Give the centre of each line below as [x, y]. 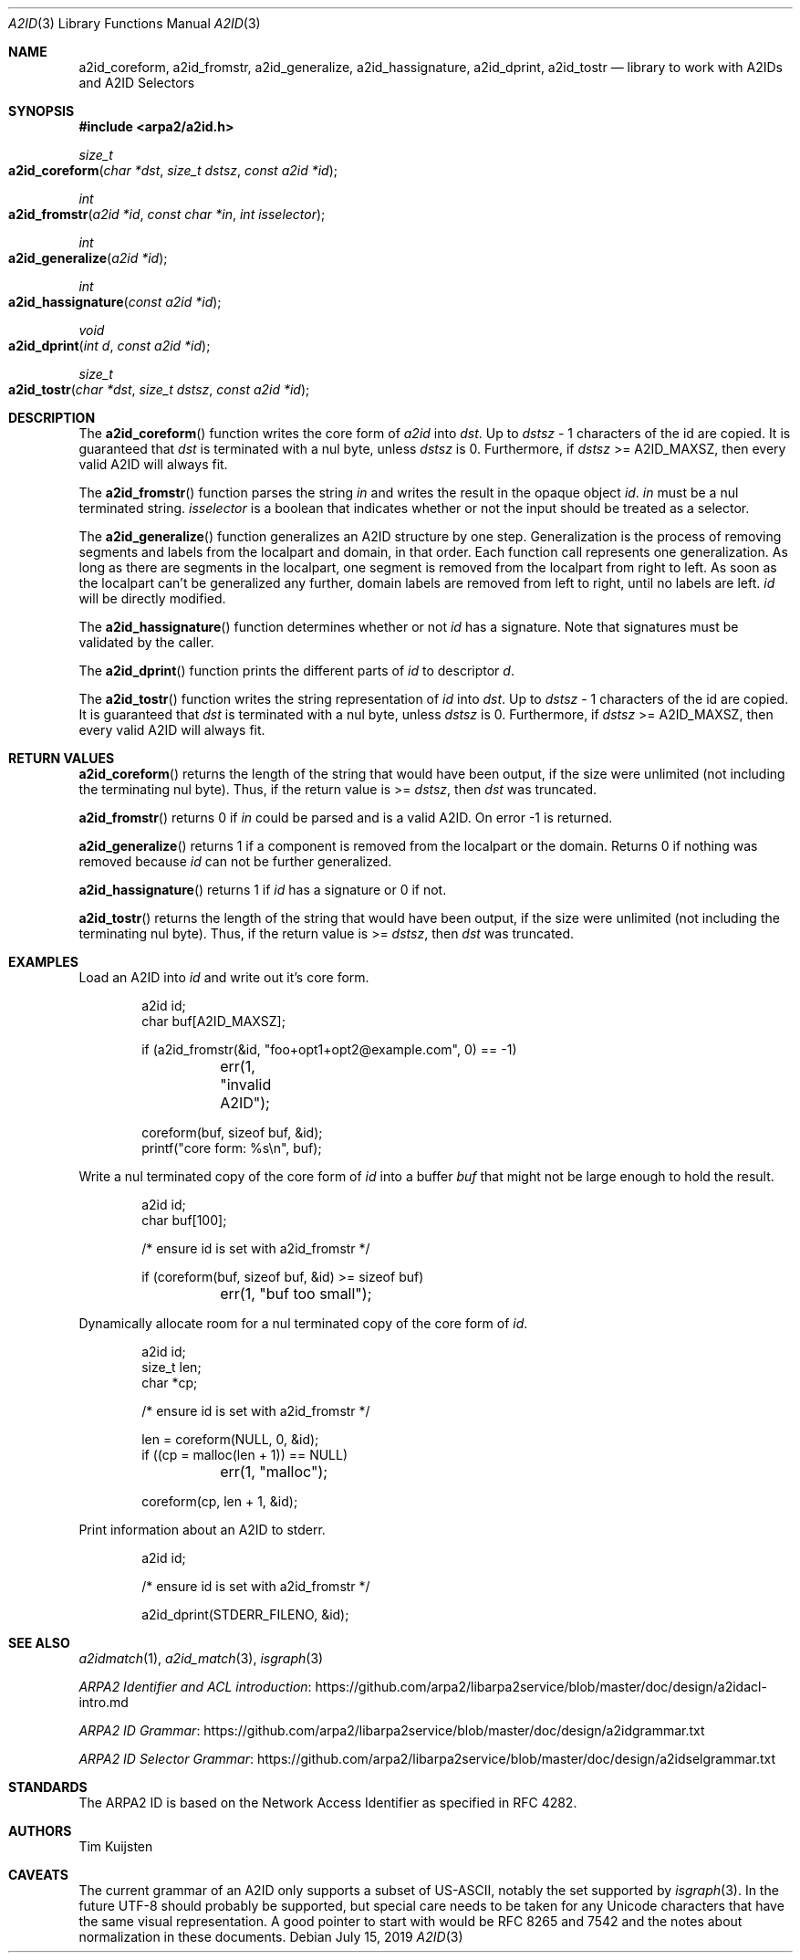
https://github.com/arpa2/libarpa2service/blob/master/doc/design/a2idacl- [541, 1687]
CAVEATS [38, 1875]
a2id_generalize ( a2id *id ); [88, 258]
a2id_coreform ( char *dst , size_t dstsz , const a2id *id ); [173, 170]
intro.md [104, 1702]
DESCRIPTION [52, 418]
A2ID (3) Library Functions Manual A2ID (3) [135, 23]
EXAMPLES [43, 962]
